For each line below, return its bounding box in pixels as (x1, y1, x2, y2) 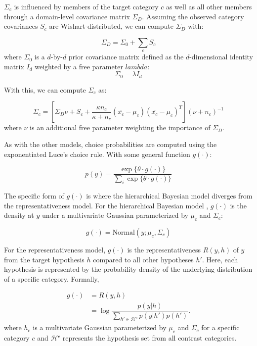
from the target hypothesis (4, 254, 85, 264)
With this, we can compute (4, 84, 86, 95)
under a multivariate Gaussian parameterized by (42, 210, 188, 220)
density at (4, 210, 34, 220)
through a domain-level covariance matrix (4, 11, 130, 21)
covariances (4, 21, 38, 31)
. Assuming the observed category (142, 11, 244, 21)
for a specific (201, 322, 240, 333)
